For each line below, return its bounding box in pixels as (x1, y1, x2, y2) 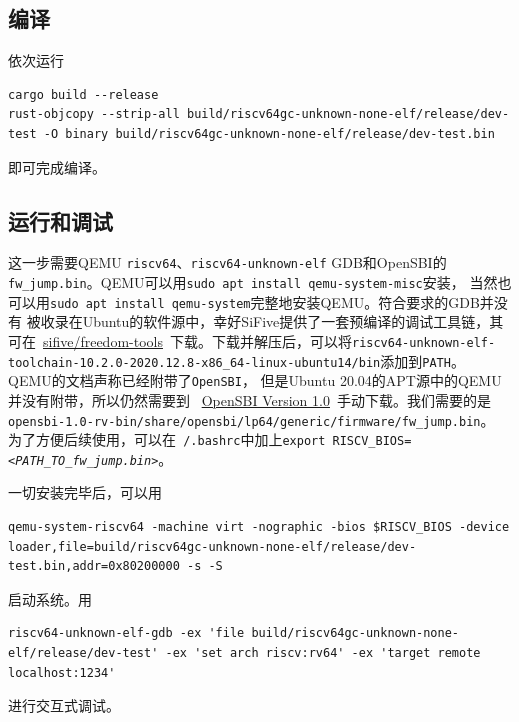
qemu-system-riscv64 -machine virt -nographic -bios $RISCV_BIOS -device (8, 520, 510, 535)
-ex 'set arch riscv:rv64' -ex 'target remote (165, 646, 481, 661)
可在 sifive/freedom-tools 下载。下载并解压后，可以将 (8, 330, 352, 351)
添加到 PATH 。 (380, 350, 465, 371)
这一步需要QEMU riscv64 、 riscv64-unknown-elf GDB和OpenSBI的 (8, 252, 447, 273)
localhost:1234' (8, 665, 116, 680)
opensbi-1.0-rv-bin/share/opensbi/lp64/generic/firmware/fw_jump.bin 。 (8, 409, 495, 430)
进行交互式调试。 (8, 695, 120, 716)
